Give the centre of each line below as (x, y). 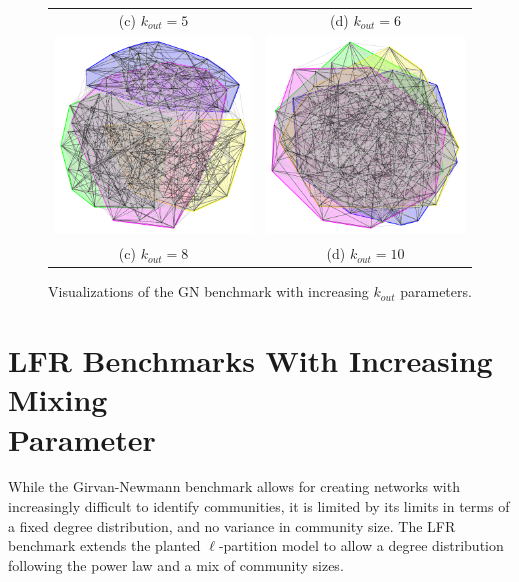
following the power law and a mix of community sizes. (176, 564)
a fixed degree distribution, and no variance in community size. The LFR (232, 525)
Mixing (58, 399)
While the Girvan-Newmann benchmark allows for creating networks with (234, 486)
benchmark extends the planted (104, 545)
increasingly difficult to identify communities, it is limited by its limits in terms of (259, 506)
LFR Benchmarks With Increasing (250, 360)
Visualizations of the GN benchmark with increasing (208, 291)
